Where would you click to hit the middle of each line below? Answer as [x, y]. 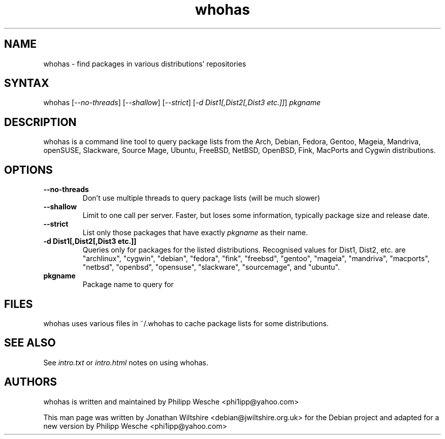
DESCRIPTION [40, 122]
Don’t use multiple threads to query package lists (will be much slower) [201, 198]
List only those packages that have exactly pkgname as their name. [195, 233]
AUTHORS [31, 382]
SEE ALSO [30, 343]
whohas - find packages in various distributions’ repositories [145, 64]
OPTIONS [28, 170]
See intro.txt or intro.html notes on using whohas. [126, 362]
